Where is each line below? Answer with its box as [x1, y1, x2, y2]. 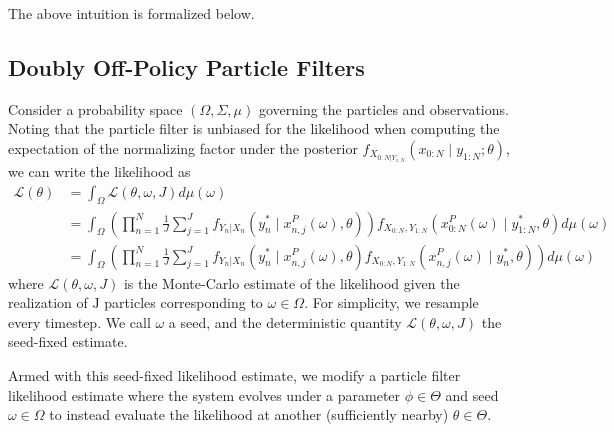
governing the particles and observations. [258, 98, 509, 119]
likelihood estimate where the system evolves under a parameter [8, 384, 401, 405]
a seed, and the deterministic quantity [168, 311, 402, 332]
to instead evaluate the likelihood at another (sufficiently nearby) [49, 404, 449, 425]
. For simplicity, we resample [304, 292, 479, 313]
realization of [8, 292, 88, 313]
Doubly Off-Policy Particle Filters [8, 51, 365, 82]
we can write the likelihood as [8, 161, 191, 182]
